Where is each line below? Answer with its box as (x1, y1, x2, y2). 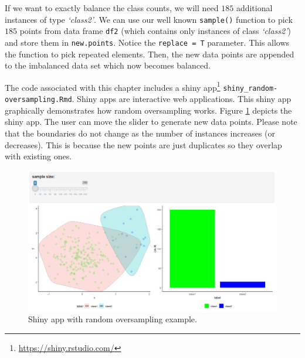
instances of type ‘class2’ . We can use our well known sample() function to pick (5, 13, 293, 25)
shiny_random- (223, 84, 278, 93)
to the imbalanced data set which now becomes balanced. (5, 59, 211, 71)
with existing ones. (5, 150, 72, 162)
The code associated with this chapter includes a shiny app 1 (5, 79, 221, 93)
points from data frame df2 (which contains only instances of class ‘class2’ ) (19, 25, 291, 37)
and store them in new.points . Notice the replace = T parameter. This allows (5, 36, 290, 48)
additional (236, 2, 273, 13)
